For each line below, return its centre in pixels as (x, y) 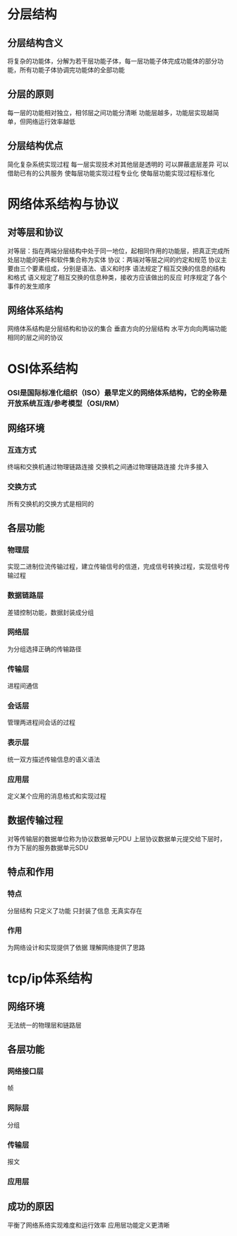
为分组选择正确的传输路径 (44, 649)
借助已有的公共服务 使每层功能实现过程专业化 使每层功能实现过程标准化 (111, 173)
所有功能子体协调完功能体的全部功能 (72, 70)
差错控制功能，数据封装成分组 (50, 612)
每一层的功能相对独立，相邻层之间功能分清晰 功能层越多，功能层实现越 (110, 112)
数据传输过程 (35, 820)
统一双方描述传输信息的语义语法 (54, 759)
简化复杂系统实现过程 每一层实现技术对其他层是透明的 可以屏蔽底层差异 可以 (118, 164)
